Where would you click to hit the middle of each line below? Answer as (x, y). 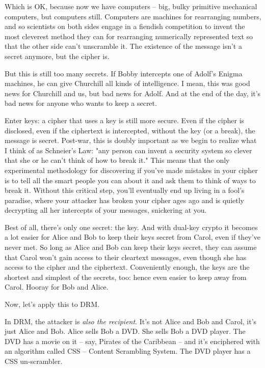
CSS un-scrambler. (34, 361)
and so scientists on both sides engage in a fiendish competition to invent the (125, 26)
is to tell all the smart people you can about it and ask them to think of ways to (130, 180)
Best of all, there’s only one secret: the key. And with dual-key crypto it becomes (131, 227)
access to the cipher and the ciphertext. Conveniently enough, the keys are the (127, 267)
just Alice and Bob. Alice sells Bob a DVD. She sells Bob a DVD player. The (125, 331)
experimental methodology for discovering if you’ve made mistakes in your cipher (131, 170)
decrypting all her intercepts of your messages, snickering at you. (106, 210)
